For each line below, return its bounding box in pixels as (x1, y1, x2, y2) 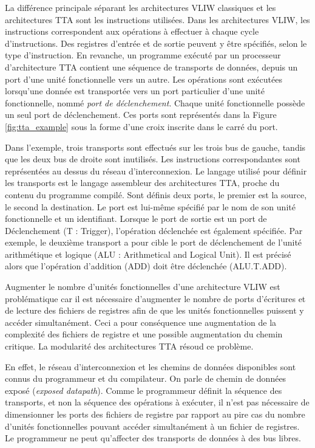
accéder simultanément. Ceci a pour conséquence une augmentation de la (5, 315, 277, 328)
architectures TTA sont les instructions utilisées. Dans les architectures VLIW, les (5, 13, 310, 26)
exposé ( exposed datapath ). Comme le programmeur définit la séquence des (5, 384, 282, 396)
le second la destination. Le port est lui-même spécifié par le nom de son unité (5, 200, 296, 213)
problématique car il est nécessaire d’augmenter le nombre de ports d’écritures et (5, 292, 306, 305)
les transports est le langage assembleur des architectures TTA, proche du (5, 176, 280, 189)
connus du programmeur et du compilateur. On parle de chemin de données (5, 372, 286, 385)
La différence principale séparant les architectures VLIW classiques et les (5, 1, 276, 13)
